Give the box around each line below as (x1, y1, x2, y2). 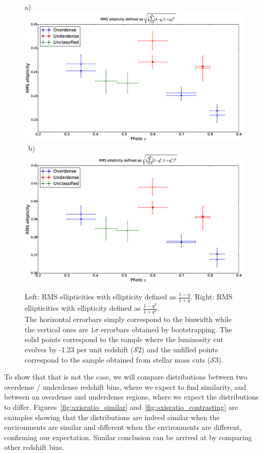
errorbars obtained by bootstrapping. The (101, 324, 232, 334)
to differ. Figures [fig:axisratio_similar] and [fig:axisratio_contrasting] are (4, 401, 238, 412)
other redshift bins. (4, 442, 64, 452)
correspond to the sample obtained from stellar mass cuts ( (25, 354, 211, 365)
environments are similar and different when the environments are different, (4, 422, 242, 432)
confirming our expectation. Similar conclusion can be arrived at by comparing (4, 431, 252, 442)
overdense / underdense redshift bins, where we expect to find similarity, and (4, 381, 247, 392)
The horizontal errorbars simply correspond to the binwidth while (25, 314, 232, 325)
